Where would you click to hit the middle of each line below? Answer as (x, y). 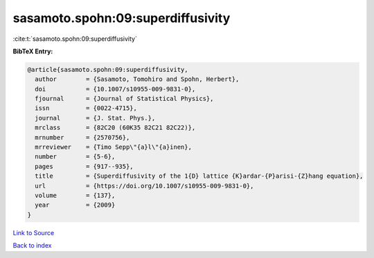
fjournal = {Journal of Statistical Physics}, (124, 99)
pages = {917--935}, (84, 166)
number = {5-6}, (75, 157)
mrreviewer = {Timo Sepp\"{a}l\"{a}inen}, (113, 147)
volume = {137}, (75, 195)
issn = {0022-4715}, (86, 108)
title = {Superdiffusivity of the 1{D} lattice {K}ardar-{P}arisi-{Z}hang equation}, (199, 176)
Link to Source (34, 232)
